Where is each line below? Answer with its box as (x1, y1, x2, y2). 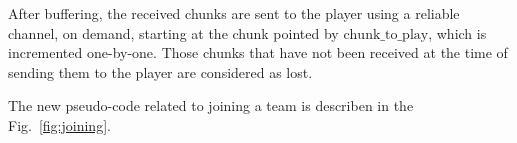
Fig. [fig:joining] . (8, 114, 111, 135)
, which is (428, 22, 487, 43)
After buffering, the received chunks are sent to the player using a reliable (8, 3, 460, 23)
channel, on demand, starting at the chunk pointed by (8, 22, 339, 43)
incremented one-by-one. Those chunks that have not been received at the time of (8, 42, 508, 63)
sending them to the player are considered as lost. (8, 61, 313, 82)
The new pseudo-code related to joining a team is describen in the (8, 95, 414, 116)
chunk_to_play (343, 27, 429, 42)
